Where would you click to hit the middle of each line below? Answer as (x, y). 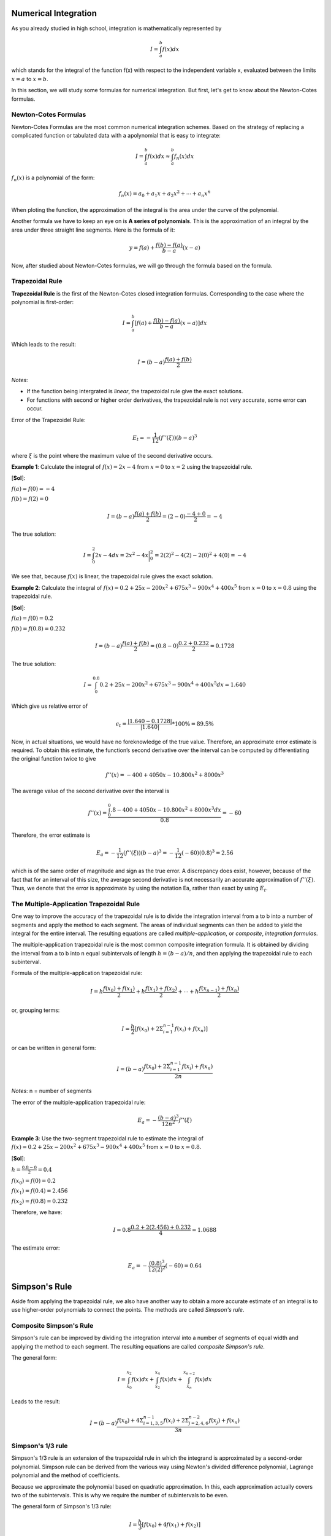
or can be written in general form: (54, 1048)
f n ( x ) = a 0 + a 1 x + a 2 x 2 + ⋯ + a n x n (165, 194)
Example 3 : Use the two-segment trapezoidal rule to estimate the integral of (108, 1138)
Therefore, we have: (37, 1212)
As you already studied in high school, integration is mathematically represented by (116, 28)
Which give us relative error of (50, 706)
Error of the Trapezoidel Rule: (48, 420)
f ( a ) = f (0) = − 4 (33, 489)
